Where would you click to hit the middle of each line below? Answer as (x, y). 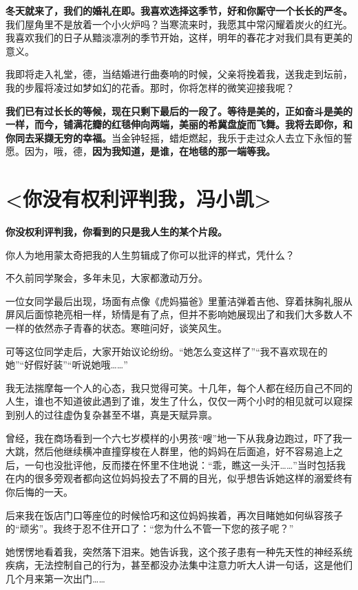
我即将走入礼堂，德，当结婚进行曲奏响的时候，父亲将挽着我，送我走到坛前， (179, 74)
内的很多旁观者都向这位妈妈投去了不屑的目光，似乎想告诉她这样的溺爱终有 (183, 478)
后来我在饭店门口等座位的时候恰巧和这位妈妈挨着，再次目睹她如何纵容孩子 (174, 515)
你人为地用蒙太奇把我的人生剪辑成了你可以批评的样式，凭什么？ (150, 254)
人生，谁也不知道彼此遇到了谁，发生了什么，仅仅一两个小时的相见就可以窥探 (179, 401)
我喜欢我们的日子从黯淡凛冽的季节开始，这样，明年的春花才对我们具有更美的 (179, 38)
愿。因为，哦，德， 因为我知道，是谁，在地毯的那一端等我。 (140, 151)
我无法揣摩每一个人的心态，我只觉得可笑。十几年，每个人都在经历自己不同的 (179, 387)
